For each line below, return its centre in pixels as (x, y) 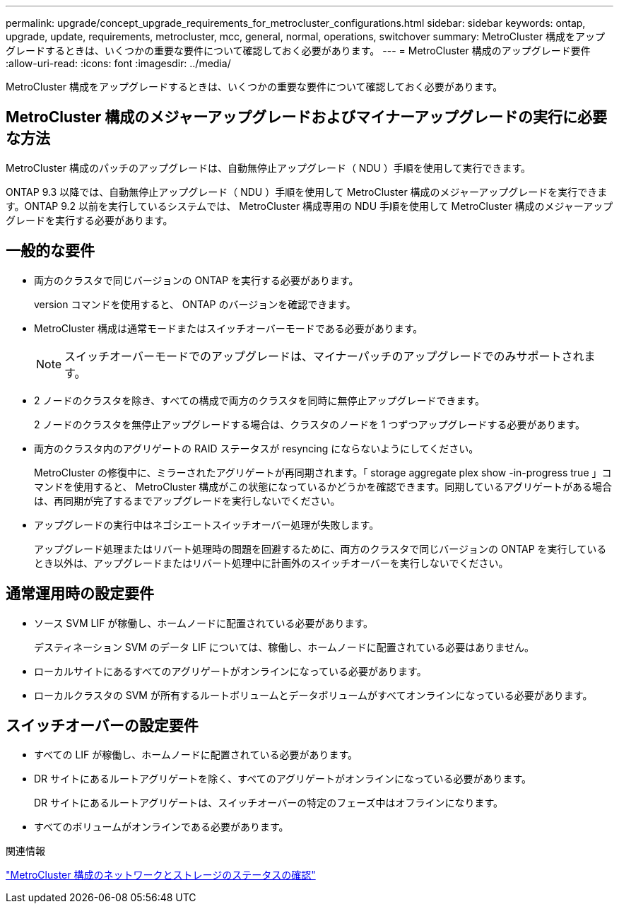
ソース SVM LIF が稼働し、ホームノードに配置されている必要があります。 (204, 623)
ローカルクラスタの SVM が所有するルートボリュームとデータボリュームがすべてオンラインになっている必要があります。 (313, 695)
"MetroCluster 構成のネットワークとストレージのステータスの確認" (161, 875)
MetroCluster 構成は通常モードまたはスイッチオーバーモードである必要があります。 (229, 328)
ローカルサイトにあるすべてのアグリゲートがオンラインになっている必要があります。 (230, 671)
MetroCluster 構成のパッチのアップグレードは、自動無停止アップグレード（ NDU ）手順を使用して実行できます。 (269, 168)
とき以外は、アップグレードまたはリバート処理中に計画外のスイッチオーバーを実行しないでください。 (271, 563)
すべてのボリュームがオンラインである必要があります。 (161, 827)
